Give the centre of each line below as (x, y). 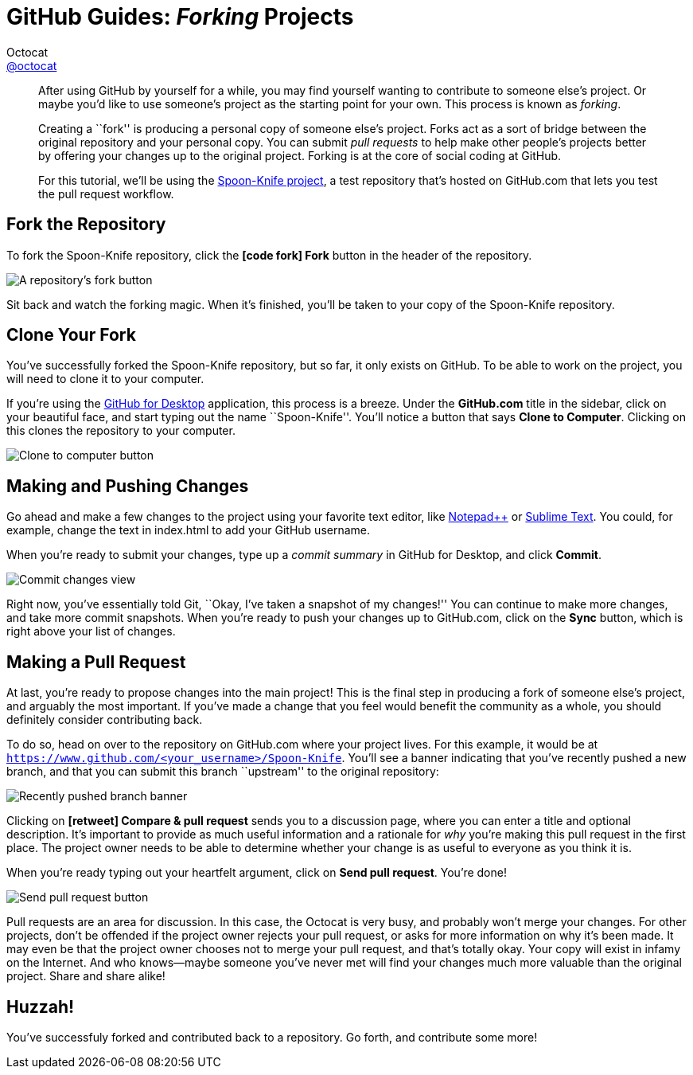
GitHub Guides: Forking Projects (180, 17)
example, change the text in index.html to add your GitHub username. (189, 530)
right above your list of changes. (91, 631)
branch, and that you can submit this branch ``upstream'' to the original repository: (223, 772)
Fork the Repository (86, 225)
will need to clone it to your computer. (105, 379)
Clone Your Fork (71, 335)
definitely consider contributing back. (105, 720)
